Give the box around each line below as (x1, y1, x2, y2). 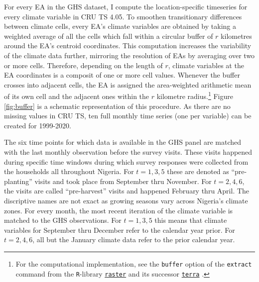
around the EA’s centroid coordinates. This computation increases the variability (4, 40, 252, 51)
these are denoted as (167, 166, 229, 177)
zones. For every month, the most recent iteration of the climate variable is (4, 205, 233, 215)
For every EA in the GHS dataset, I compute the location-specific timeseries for (4, 1, 248, 11)
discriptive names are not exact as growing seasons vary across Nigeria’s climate (4, 195, 248, 205)
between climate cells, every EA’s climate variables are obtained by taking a (4, 21, 236, 31)
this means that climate (154, 215, 227, 225)
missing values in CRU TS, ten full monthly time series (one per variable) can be (4, 110, 252, 121)
